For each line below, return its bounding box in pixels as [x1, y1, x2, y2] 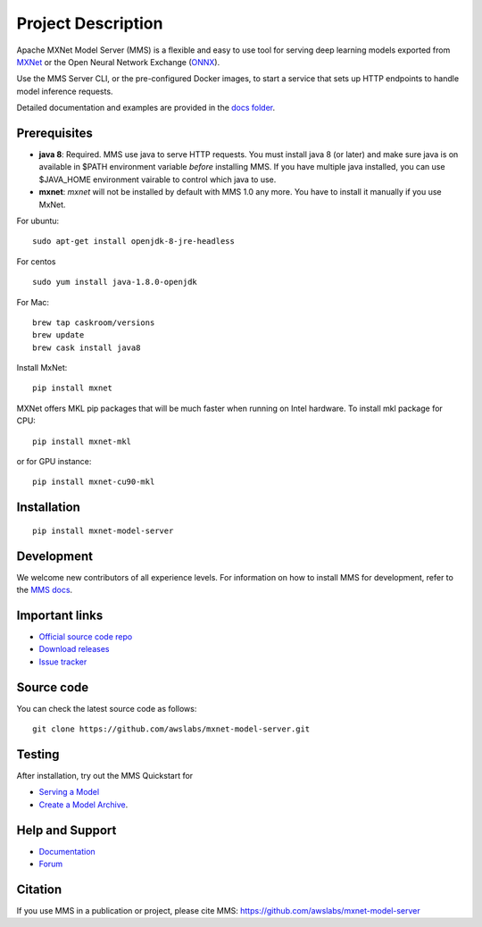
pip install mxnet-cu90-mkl [32, 477, 155, 487]
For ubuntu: [16, 215, 60, 226]
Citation [16, 881, 62, 897]
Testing [16, 747, 60, 762]
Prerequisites [16, 125, 93, 140]
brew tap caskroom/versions [32, 317, 155, 328]
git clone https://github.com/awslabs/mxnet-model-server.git [32, 724, 311, 734]
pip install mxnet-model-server [32, 525, 174, 536]
